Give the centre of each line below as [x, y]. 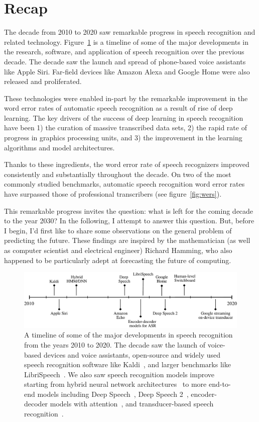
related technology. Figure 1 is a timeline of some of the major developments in [126, 41]
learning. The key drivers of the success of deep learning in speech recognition [124, 117]
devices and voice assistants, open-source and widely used [132, 354]
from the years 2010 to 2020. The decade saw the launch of [115, 344]
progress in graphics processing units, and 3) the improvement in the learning [123, 138]
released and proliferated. [43, 81]
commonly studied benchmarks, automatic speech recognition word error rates [124, 184]
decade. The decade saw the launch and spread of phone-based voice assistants [125, 61]
